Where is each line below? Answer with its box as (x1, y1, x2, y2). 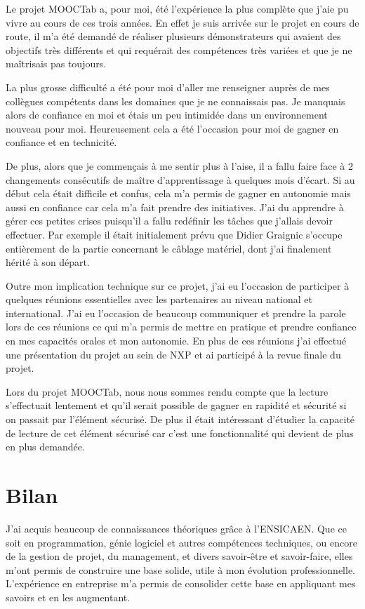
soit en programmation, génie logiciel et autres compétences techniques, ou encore (6, 535, 357, 549)
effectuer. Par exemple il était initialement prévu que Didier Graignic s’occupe (6, 227, 343, 241)
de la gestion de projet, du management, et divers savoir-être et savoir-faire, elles (6, 549, 353, 563)
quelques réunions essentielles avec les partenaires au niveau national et (6, 292, 312, 307)
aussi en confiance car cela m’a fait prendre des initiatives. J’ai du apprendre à (6, 199, 344, 214)
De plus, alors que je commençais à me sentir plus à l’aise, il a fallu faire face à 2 (6, 158, 353, 173)
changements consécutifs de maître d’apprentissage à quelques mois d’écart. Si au (6, 172, 355, 187)
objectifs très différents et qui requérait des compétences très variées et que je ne (6, 42, 352, 57)
